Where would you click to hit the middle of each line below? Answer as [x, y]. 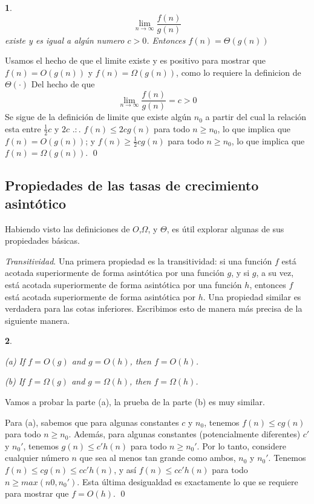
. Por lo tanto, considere [241, 445]
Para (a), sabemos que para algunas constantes [92, 422]
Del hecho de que [63, 84]
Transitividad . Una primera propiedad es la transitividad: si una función [139, 260]
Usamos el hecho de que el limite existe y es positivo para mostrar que [136, 60]
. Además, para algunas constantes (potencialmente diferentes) [185, 434]
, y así [125, 470]
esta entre [23, 128]
